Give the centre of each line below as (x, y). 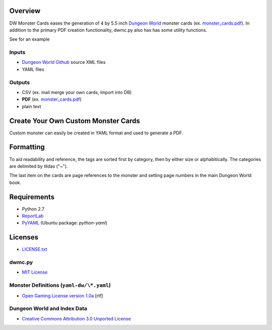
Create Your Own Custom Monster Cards (75, 121)
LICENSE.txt (35, 250)
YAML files (33, 69)
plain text (31, 106)
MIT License (35, 272)
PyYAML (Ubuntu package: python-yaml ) (65, 223)
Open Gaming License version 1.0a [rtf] (62, 296)
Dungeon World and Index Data (48, 308)
